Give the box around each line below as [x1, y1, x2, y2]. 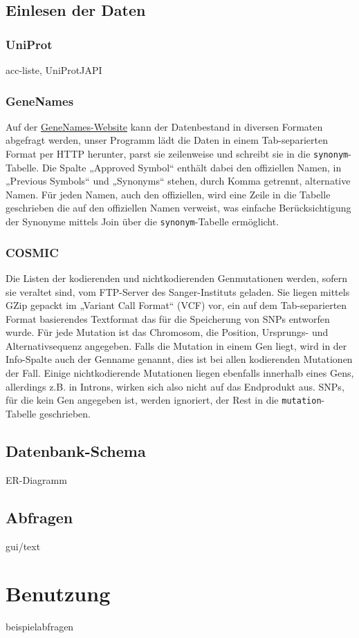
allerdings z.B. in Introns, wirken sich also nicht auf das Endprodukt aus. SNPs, [6, 379, 344, 393]
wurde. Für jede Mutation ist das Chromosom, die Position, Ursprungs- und [6, 325, 329, 339]
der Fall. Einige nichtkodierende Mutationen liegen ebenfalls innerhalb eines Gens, [6, 366, 354, 380]
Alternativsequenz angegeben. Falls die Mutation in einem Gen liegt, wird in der [6, 338, 347, 353]
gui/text [6, 538, 41, 553]
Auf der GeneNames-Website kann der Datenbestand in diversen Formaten [6, 119, 323, 133]
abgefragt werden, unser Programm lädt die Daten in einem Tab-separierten [6, 133, 328, 147]
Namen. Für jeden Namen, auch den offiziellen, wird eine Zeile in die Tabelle [6, 187, 331, 201]
